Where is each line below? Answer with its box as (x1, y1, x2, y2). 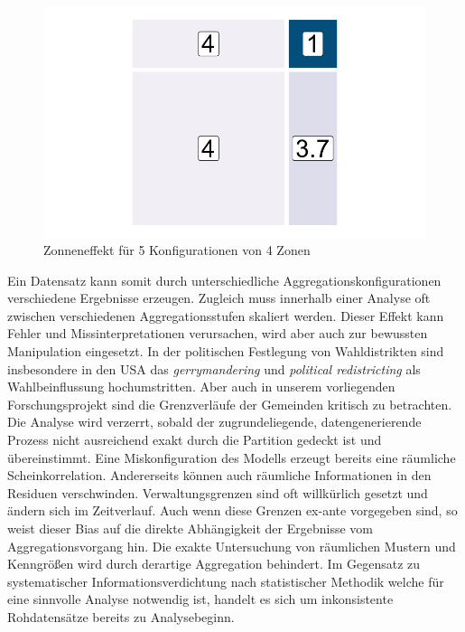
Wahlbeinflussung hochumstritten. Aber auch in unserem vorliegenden (7, 377, 395, 396)
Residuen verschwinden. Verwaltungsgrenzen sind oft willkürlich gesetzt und (7, 483, 428, 502)
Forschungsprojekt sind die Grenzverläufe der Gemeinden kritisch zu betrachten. (7, 394, 452, 413)
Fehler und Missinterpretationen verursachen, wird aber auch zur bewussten (7, 324, 428, 343)
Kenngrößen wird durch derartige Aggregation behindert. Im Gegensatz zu (7, 554, 421, 573)
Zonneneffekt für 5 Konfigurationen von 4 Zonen (43, 241, 311, 259)
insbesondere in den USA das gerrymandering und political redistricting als (7, 359, 421, 378)
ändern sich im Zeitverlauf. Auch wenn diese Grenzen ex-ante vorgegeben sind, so (7, 501, 458, 520)
